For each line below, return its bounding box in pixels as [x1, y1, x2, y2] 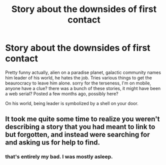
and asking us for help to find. [5, 138, 100, 147]
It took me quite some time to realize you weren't [5, 115, 160, 123]
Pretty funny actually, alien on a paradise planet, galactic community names [5, 69, 161, 75]
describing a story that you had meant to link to [5, 122, 155, 131]
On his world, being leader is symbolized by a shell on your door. [5, 100, 138, 106]
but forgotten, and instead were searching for [5, 130, 150, 139]
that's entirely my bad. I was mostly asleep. [5, 153, 113, 160]
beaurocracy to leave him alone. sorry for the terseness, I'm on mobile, [5, 80, 151, 86]
